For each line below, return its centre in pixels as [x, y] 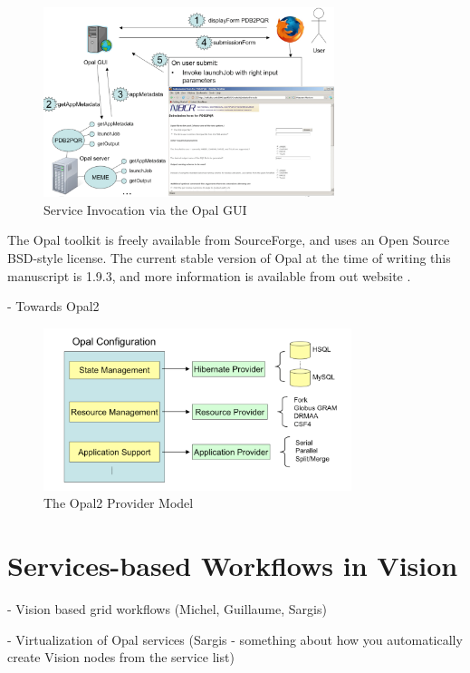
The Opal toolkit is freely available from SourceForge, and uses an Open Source [229, 240]
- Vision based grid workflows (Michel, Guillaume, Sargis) [167, 609]
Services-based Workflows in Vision [233, 566]
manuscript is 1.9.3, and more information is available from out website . [209, 275]
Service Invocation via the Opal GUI [145, 209]
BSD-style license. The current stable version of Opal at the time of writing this [229, 258]
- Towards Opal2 [53, 306]
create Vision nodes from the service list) [121, 657]
